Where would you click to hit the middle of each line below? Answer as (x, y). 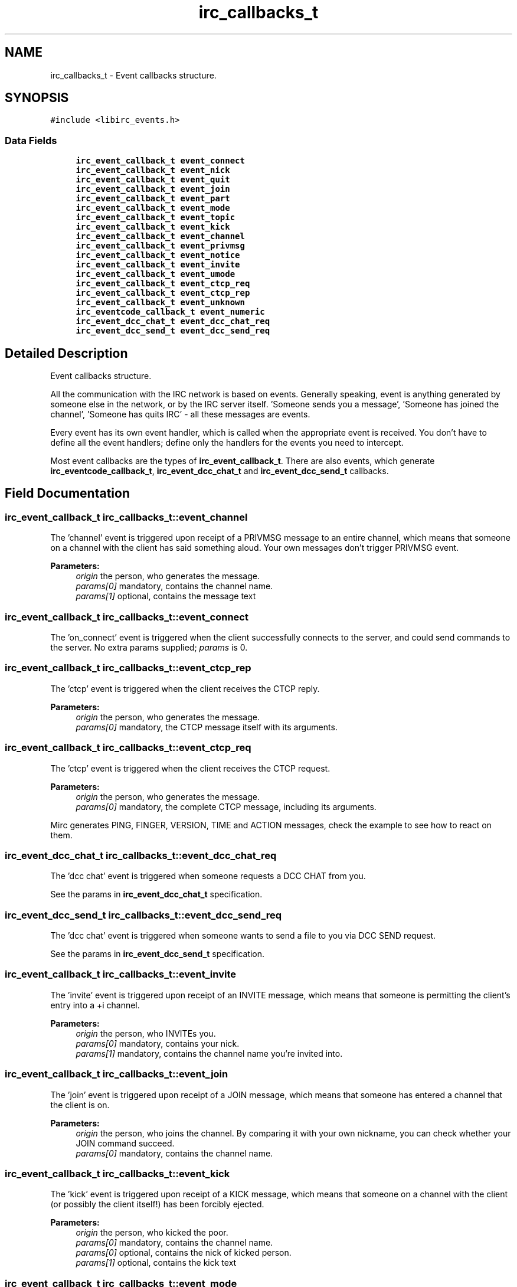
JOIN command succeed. (125, 1143)
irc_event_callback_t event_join (153, 189)
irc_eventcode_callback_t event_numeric (170, 312)
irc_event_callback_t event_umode (156, 274)
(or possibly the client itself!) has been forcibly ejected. (157, 1204)
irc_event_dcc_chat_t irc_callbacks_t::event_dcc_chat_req (141, 855)
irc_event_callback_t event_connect (160, 161)
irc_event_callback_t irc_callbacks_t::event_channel (126, 517)
